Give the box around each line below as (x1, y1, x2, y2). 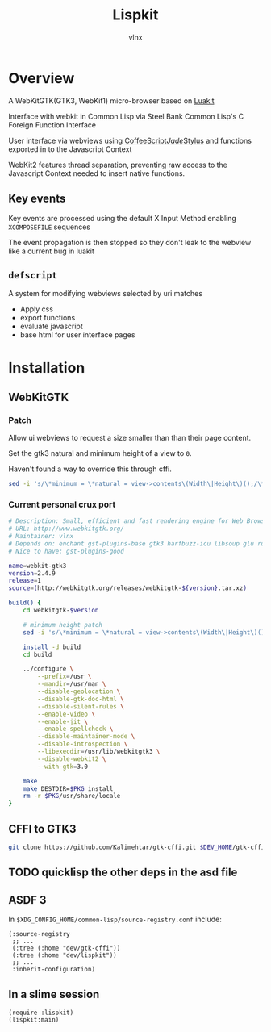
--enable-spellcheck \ (37, 725, 114, 733)
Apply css (19, 304, 54, 314)
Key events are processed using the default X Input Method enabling (8, 213, 236, 223)
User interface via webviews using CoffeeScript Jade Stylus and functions (8, 136, 252, 145)
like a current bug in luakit (8, 246, 94, 256)
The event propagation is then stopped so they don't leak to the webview (8, 237, 252, 247)
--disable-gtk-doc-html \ (37, 695, 125, 703)
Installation (8, 358, 85, 377)
